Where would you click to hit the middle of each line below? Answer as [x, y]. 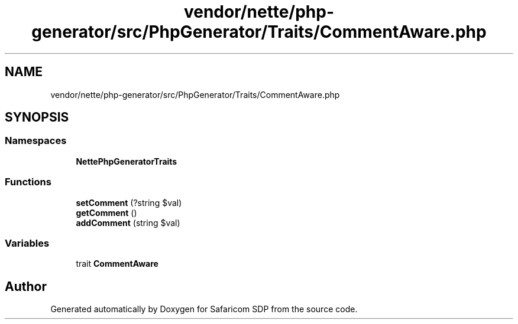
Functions [28, 182]
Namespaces [36, 141]
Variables [27, 243]
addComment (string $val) [128, 222]
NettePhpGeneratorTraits [127, 161]
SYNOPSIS [37, 117]
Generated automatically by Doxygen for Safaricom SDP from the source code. [204, 309]
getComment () [106, 212]
